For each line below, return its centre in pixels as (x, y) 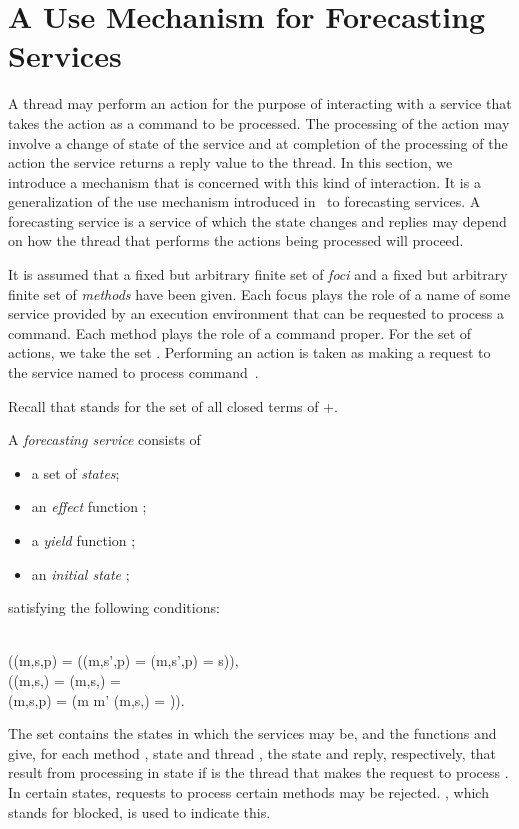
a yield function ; (83, 540)
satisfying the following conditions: (114, 607)
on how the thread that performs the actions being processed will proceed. (236, 240)
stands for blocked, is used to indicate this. (139, 811)
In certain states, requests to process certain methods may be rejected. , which (248, 791)
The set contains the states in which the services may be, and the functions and (252, 733)
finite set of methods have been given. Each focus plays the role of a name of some (259, 293)
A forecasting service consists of (104, 439)
